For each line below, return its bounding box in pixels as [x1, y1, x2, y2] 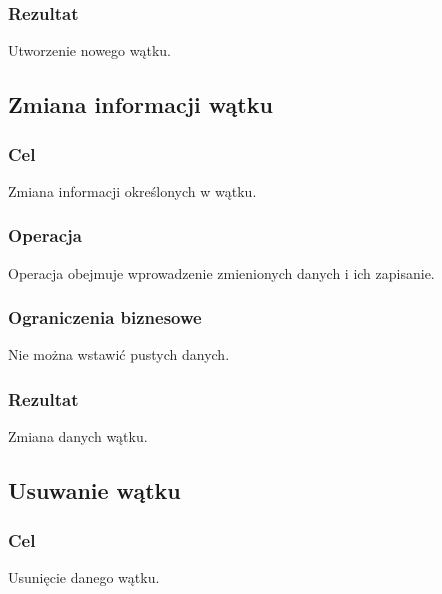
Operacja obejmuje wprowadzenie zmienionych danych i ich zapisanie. [8, 262, 435, 283]
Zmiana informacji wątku [8, 89, 273, 120]
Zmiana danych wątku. [8, 426, 148, 447]
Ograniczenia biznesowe [8, 305, 202, 330]
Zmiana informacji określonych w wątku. [8, 180, 257, 201]
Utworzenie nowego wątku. [8, 40, 171, 61]
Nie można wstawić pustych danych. [8, 344, 230, 365]
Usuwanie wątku [8, 475, 181, 506]
